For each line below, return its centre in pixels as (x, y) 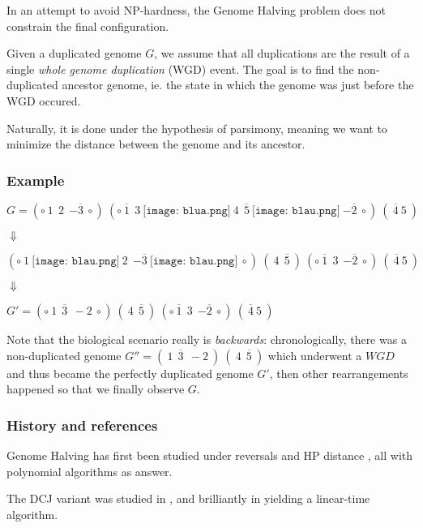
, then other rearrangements (339, 373)
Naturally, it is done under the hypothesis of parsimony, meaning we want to (197, 128)
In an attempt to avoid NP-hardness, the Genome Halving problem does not (197, 10)
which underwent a (315, 355)
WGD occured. (44, 100)
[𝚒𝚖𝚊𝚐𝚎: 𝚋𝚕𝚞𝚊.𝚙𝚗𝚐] (187, 210)
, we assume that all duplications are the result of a (282, 53)
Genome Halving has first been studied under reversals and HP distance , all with (210, 455)
